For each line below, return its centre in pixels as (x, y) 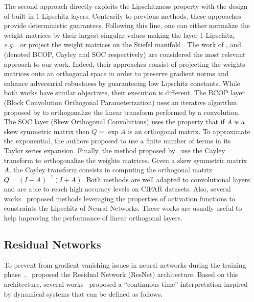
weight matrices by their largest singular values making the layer (101, 35)
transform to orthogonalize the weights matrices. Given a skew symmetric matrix (126, 160)
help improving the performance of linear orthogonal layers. (93, 218)
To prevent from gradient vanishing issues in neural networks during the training (125, 264)
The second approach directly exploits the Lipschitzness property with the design (126, 6)
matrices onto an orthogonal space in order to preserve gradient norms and (116, 73)
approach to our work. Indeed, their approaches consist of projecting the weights (125, 64)
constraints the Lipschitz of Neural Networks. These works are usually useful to (123, 208)
